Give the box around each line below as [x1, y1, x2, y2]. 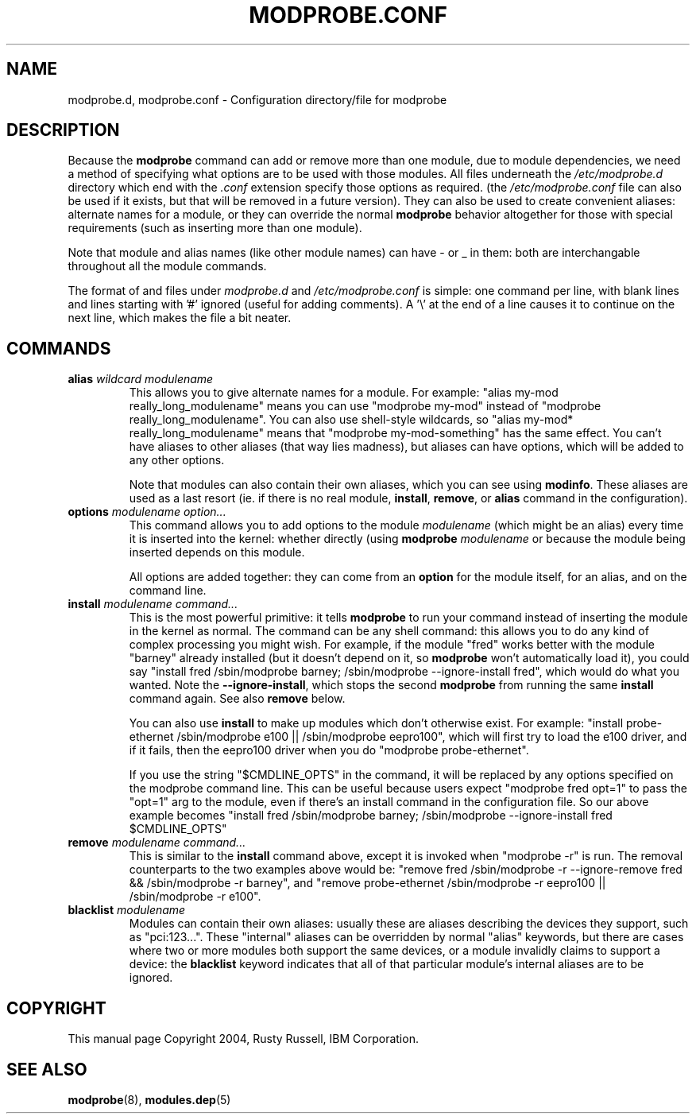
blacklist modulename [68, 903, 186, 917]
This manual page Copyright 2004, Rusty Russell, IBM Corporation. [68, 1032, 419, 1046]
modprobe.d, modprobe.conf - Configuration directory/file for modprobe [68, 92, 447, 107]
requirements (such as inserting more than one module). [68, 221, 362, 235]
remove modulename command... [68, 835, 246, 850]
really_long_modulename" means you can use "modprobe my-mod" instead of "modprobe [129, 399, 601, 413]
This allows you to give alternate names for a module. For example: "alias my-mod [129, 386, 559, 400]
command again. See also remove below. [129, 692, 346, 706]
